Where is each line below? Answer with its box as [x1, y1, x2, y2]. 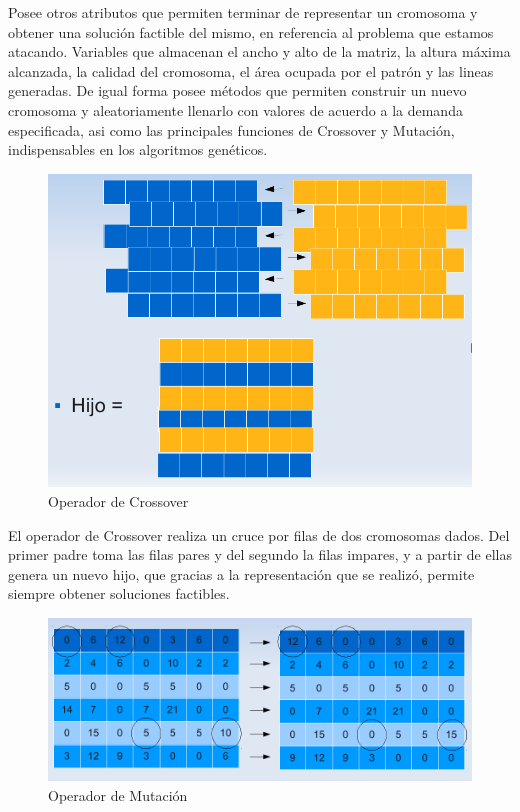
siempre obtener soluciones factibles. [8, 583, 230, 604]
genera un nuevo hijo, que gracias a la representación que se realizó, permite [8, 563, 475, 584]
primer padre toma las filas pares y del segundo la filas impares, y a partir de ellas [8, 544, 513, 565]
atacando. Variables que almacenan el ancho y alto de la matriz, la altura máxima [8, 41, 511, 62]
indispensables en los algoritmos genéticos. [8, 139, 268, 160]
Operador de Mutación [48, 784, 188, 805]
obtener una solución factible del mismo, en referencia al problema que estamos [8, 21, 494, 42]
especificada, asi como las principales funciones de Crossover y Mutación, [8, 119, 455, 140]
